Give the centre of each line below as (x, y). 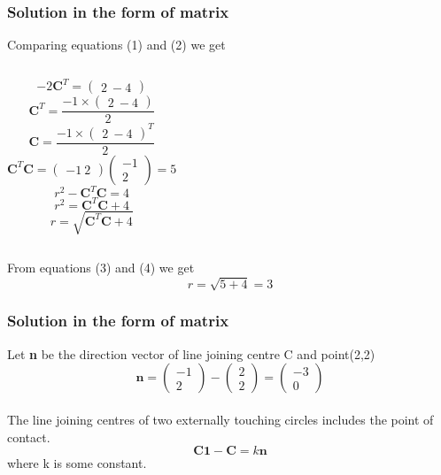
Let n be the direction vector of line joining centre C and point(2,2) (191, 353)
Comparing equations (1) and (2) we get (116, 45)
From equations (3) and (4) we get (101, 268)
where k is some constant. (77, 463)
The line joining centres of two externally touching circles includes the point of (220, 419)
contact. (29, 437)
